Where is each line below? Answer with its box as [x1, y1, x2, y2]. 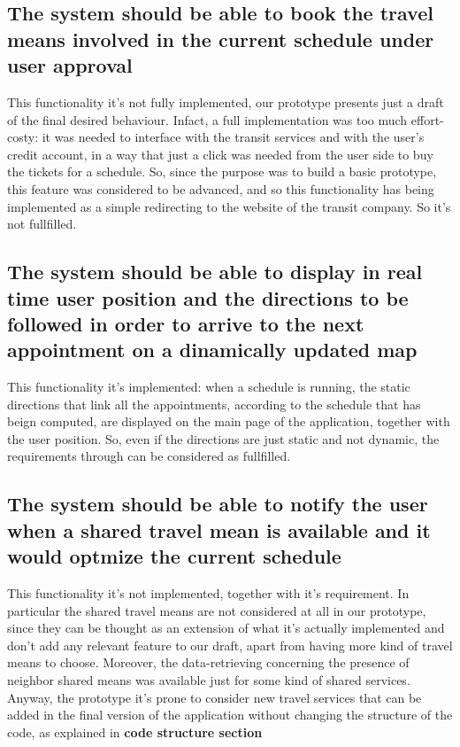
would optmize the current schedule [7, 542, 341, 570]
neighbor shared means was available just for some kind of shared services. [7, 671, 410, 689]
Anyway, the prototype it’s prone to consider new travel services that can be [7, 688, 422, 706]
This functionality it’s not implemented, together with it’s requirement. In [7, 584, 410, 603]
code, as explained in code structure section [7, 722, 263, 741]
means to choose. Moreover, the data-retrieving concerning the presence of [7, 653, 410, 672]
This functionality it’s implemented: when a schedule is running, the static [7, 377, 410, 396]
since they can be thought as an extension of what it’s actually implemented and [7, 619, 445, 637]
